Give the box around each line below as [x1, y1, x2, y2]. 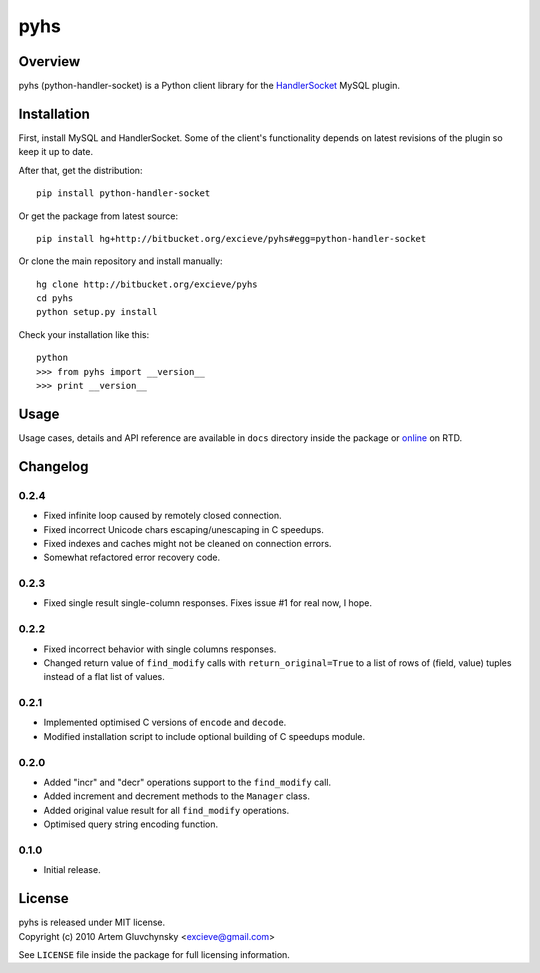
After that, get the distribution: [18, 164, 143, 176]
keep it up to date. [18, 146, 94, 158]
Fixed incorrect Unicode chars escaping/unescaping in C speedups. [43, 523, 324, 535]
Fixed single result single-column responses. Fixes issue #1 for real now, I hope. [43, 597, 373, 609]
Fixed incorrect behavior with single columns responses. [43, 643, 277, 655]
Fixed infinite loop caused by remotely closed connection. [43, 510, 282, 522]
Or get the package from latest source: [18, 210, 179, 222]
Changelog [18, 458, 89, 475]
